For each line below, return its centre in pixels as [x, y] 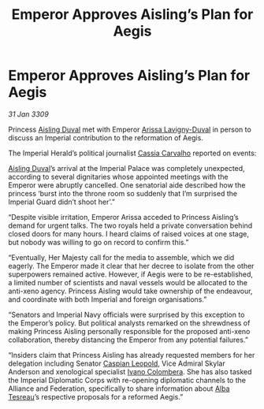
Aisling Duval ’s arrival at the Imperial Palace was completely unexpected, [127, 168]
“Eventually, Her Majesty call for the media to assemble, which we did [121, 257]
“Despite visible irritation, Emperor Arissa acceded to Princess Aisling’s [123, 217]
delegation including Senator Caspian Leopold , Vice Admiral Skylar [117, 363]
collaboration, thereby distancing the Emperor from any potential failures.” [128, 340]
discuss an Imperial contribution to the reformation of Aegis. [106, 138]
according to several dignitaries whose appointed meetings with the [118, 177]
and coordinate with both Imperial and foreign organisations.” [108, 299]
